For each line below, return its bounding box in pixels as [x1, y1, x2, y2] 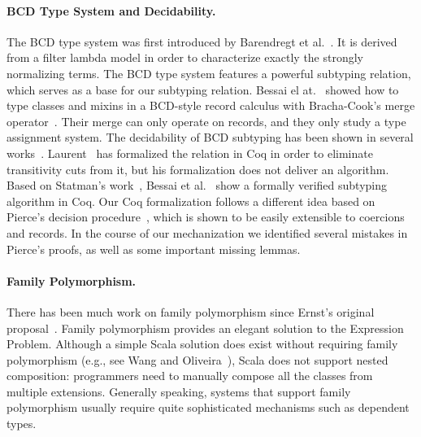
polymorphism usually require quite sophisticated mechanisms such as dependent [7, 399, 410, 416]
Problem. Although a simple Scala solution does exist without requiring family [7, 335, 398, 352]
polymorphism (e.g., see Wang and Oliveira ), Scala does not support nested [7, 351, 388, 368]
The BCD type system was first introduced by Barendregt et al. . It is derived [7, 33, 397, 50]
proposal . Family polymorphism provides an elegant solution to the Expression [7, 319, 404, 336]
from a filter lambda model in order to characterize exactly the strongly [7, 49, 364, 66]
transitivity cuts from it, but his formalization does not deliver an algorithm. [7, 160, 389, 177]
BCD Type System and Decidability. [7, 2, 216, 19]
